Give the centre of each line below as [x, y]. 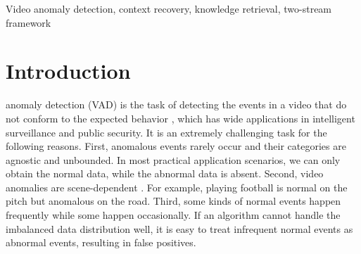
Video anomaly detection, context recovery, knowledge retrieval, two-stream [169, 8]
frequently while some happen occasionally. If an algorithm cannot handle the [173, 215]
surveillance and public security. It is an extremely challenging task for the [166, 132]
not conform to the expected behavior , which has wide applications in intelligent [180, 118]
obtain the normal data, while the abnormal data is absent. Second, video [165, 173]
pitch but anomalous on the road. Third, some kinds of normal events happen [173, 201]
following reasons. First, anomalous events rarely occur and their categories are [176, 146]
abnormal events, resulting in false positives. [101, 242]
